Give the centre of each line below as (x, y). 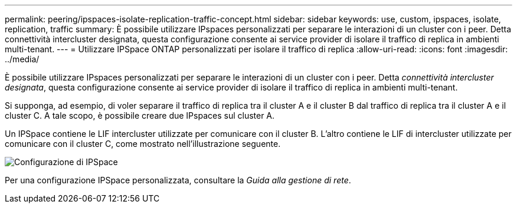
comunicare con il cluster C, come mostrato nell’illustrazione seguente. (143, 144)
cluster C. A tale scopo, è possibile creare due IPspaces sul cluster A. (140, 115)
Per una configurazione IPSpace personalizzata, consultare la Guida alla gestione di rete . (178, 180)
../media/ (22, 59)
